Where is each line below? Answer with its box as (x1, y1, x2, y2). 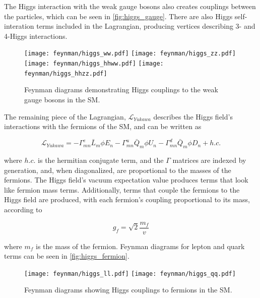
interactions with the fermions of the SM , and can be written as (4, 121, 202, 132)
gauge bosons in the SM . (24, 94, 100, 104)
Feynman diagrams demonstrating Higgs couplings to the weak (24, 84, 218, 95)
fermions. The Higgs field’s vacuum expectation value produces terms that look (4, 174, 248, 185)
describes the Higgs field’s (153, 111, 233, 122)
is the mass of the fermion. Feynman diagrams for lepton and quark (36, 241, 245, 251)
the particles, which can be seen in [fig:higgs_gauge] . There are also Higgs (4, 11, 233, 21)
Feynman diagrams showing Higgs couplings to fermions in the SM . (24, 284, 232, 295)
